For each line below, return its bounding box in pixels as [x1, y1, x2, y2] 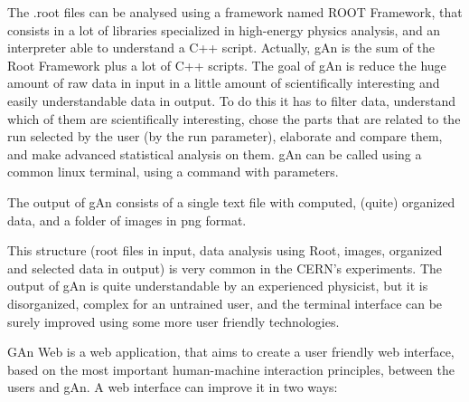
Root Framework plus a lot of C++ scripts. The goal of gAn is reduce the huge [7, 55, 446, 74]
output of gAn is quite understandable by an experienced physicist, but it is [7, 276, 428, 295]
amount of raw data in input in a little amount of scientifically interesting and [7, 73, 440, 92]
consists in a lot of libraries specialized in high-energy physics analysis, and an [7, 20, 441, 39]
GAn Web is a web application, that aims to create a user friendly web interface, [7, 342, 455, 361]
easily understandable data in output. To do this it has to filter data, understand [7, 91, 456, 110]
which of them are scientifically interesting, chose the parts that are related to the [7, 109, 461, 128]
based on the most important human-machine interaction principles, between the [7, 359, 455, 378]
